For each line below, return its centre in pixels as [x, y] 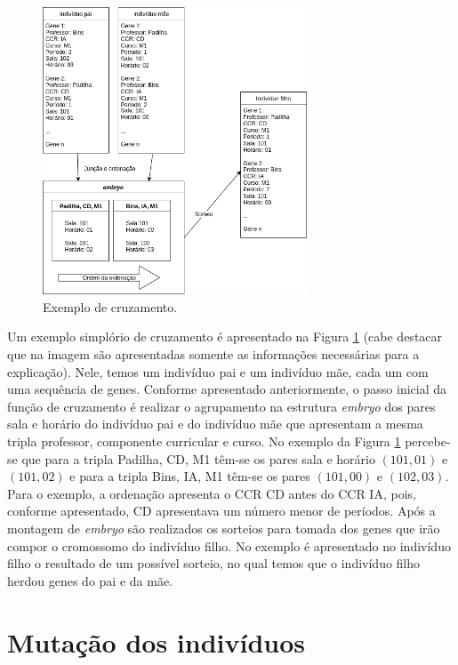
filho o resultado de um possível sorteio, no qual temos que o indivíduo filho [214, 563]
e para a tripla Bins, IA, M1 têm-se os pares [190, 476]
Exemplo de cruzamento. [110, 306]
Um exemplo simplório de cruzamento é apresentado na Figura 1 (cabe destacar [225, 337]
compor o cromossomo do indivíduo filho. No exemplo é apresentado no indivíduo [229, 545]
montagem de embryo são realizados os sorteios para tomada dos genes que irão [224, 528]
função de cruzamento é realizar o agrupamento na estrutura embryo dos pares [221, 406]
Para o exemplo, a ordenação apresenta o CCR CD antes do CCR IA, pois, [212, 493]
